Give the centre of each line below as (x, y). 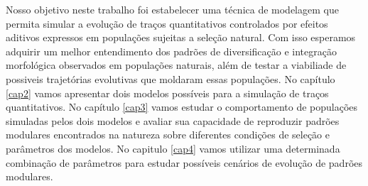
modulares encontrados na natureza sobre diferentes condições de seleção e (168, 135)
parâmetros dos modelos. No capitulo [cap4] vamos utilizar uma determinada (173, 148)
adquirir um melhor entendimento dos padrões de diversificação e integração (171, 51)
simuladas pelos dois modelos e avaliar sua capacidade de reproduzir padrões (173, 120)
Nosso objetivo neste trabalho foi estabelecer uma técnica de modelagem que (172, 9)
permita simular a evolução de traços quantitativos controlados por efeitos (167, 23)
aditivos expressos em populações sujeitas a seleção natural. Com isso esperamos (181, 37)
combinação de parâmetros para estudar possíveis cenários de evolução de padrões (184, 162)
